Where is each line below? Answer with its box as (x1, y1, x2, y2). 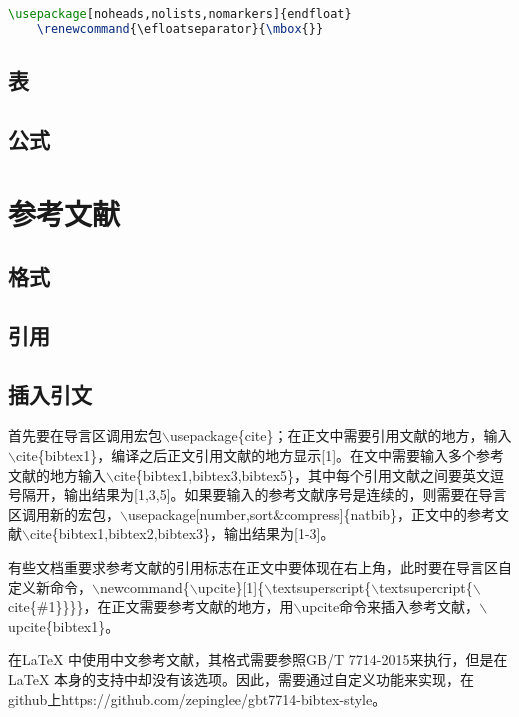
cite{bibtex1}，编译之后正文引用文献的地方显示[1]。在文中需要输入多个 (15, 445, 477, 466)
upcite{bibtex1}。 (8, 615, 120, 636)
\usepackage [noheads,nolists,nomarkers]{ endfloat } (8, 7, 352, 21)
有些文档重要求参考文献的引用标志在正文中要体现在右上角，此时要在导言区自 (8, 557, 512, 578)
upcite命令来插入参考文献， (301, 596, 480, 617)
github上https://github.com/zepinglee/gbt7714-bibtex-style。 (8, 688, 387, 709)
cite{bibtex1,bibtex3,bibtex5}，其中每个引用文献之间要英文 (113, 464, 491, 485)
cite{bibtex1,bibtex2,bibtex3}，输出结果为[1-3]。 (29, 523, 335, 544)
